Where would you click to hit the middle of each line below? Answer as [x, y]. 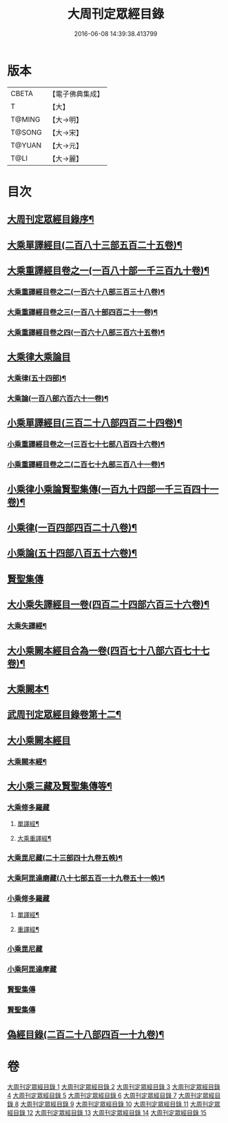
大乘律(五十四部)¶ [37, 378]
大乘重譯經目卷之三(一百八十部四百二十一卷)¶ [83, 312]
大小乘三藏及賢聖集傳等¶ [60, 787]
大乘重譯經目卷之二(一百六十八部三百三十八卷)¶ [86, 292]
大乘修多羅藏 [29, 807]
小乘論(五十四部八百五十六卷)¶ [72, 553]
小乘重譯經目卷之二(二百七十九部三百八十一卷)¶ [86, 465]
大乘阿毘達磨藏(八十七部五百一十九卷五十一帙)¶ [86, 879]
